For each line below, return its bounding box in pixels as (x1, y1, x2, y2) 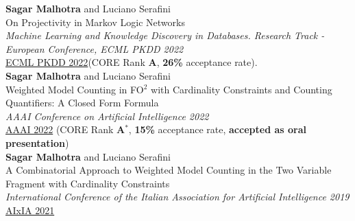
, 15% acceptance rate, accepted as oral (128, 122, 306, 137)
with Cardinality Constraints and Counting (151, 82, 332, 96)
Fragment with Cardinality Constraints (5, 176, 170, 190)
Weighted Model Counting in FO (5, 82, 144, 96)
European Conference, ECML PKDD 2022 (5, 41, 184, 56)
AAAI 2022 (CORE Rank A (5, 122, 125, 137)
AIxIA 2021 (5, 202, 55, 217)
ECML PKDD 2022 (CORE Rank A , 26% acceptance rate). (5, 55, 258, 69)
